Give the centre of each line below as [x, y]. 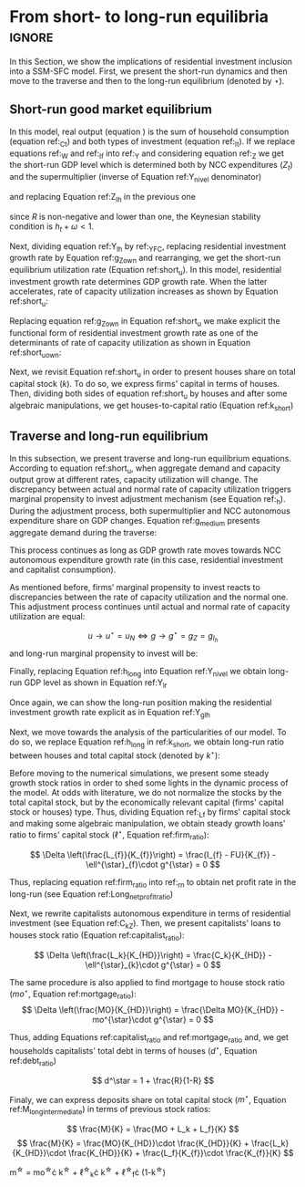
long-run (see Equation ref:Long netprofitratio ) [91, 895]
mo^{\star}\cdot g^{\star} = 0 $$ [153, 1020]
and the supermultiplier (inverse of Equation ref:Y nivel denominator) [136, 178]
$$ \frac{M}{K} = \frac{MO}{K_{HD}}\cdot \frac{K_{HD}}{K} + [133, 1143]
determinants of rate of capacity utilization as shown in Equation [130, 342]
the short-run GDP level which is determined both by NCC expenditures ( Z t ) [151, 166]
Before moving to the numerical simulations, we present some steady [139, 773]
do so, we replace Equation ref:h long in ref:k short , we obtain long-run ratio [147, 743]
